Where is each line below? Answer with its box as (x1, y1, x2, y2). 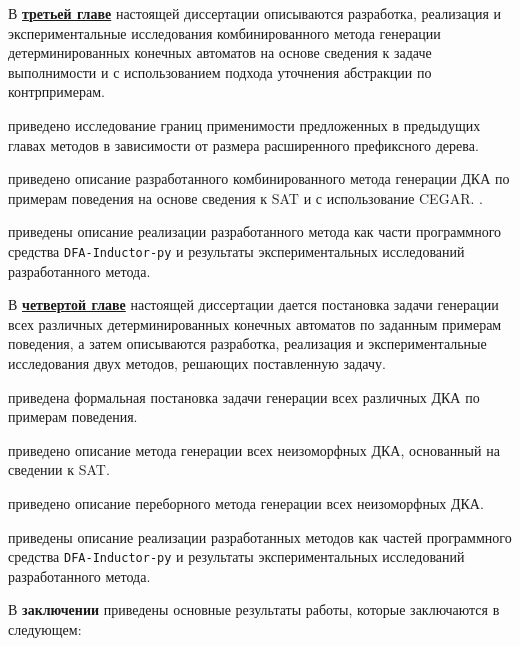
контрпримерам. (8, 81, 105, 102)
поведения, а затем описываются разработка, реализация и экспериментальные (8, 333, 487, 354)
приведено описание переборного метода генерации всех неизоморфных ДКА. (8, 492, 484, 513)
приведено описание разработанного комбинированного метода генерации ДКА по (8, 168, 510, 189)
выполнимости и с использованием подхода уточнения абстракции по (8, 61, 432, 82)
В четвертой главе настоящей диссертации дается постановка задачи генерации (8, 294, 499, 315)
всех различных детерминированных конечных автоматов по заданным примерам (8, 313, 502, 334)
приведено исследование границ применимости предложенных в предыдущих (8, 114, 481, 135)
